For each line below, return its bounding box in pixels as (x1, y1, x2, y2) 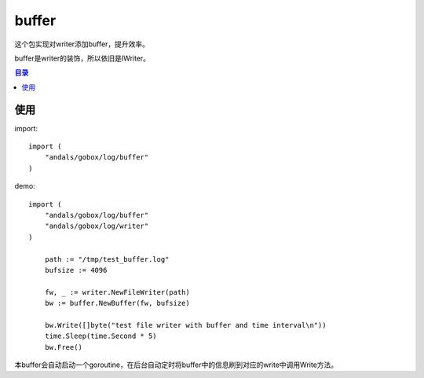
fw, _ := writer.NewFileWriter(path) (44, 288, 190, 296)
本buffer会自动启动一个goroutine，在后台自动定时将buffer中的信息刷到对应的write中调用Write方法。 (14, 360, 338, 369)
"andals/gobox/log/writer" (44, 222, 149, 231)
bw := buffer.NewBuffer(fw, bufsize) (44, 299, 190, 308)
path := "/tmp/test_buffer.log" (44, 255, 170, 263)
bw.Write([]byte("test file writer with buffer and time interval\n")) (44, 321, 327, 329)
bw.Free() (44, 343, 82, 351)
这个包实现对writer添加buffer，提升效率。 (14, 39, 149, 49)
